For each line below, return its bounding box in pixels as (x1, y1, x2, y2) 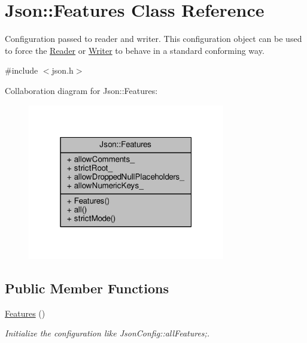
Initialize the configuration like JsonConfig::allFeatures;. (5, 327, 210, 339)
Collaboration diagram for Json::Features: (5, 84, 158, 96)
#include (5, 64, 38, 77)
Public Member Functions (5, 279, 169, 298)
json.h (51, 64, 74, 77)
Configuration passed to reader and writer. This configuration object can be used (5, 32, 302, 45)
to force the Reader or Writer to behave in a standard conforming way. (5, 44, 265, 56)
